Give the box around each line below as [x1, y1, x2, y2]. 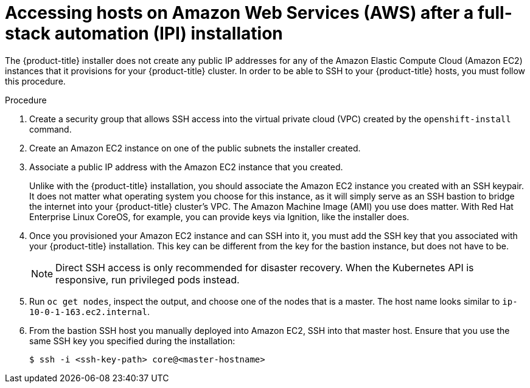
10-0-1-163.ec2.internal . [29, 306, 150, 317]
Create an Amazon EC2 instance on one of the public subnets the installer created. [29, 142, 361, 153]
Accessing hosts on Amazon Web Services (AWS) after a [5, 2, 474, 23]
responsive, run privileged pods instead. [55, 273, 240, 286]
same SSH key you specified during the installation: [29, 335, 235, 346]
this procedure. [5, 75, 66, 86]
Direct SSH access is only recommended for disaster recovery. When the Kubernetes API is [55, 261, 474, 274]
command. [29, 123, 72, 134]
